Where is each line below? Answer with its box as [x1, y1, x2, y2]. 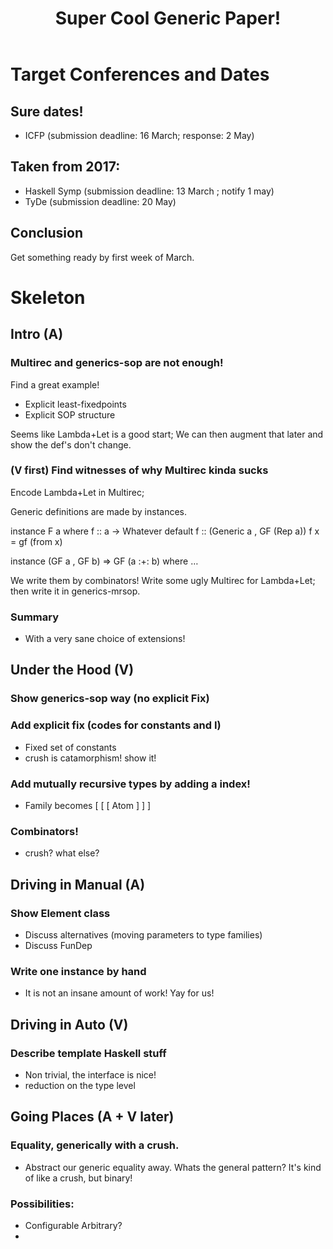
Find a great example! [10, 378, 100, 391]
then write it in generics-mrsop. [10, 585, 141, 597]
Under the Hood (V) [10, 662, 135, 679]
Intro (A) [10, 326, 64, 343]
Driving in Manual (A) [10, 876, 146, 893]
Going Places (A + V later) [10, 1108, 175, 1126]
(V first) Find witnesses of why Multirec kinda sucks [10, 463, 269, 477]
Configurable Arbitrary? [24, 1219, 123, 1231]
